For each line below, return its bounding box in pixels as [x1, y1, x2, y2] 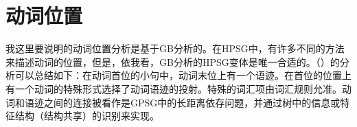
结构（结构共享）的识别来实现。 [14, 108, 159, 123]
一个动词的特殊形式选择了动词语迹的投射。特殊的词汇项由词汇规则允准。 [14, 81, 342, 95]
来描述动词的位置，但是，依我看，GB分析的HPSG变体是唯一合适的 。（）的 [5, 54, 340, 69]
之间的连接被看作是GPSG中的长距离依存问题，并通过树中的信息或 [43, 95, 341, 109]
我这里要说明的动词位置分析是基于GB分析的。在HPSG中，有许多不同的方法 [5, 41, 345, 56]
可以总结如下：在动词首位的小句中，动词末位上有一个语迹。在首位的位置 [14, 68, 342, 82]
